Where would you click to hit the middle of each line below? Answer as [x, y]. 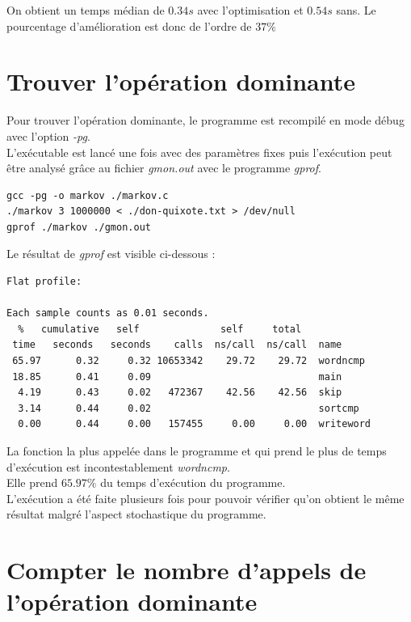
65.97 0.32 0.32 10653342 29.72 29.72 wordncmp [189, 361]
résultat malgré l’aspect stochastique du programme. [136, 514]
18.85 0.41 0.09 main [177, 377]
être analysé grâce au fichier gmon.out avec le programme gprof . [164, 168]
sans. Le [356, 10]
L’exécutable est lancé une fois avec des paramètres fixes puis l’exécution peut [199, 152]
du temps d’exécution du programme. [193, 482]
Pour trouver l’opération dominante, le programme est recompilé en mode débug [205, 120]
